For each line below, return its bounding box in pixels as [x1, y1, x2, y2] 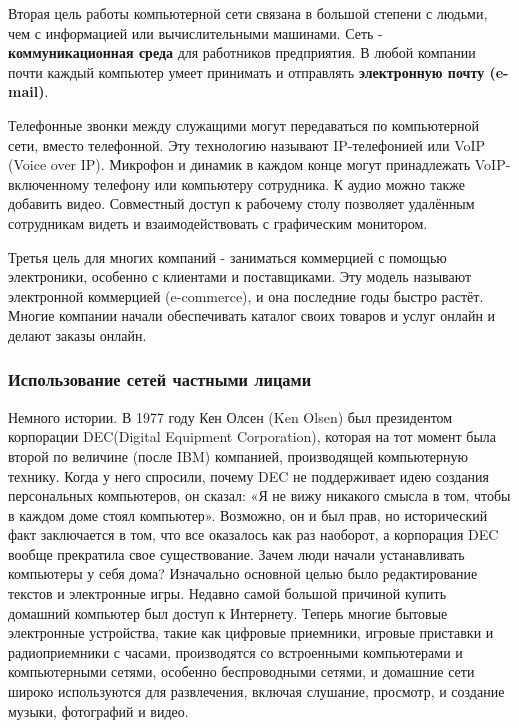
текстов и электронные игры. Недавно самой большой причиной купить [8, 583, 447, 604]
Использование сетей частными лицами [8, 367, 312, 392]
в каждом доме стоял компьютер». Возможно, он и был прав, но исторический [8, 504, 488, 525]
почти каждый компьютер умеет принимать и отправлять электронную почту [8, 61, 485, 82]
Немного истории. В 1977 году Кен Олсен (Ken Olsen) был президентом [8, 406, 453, 427]
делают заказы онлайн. [8, 324, 147, 345]
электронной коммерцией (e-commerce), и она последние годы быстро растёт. [8, 285, 484, 306]
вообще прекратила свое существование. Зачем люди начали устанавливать [8, 543, 465, 564]
